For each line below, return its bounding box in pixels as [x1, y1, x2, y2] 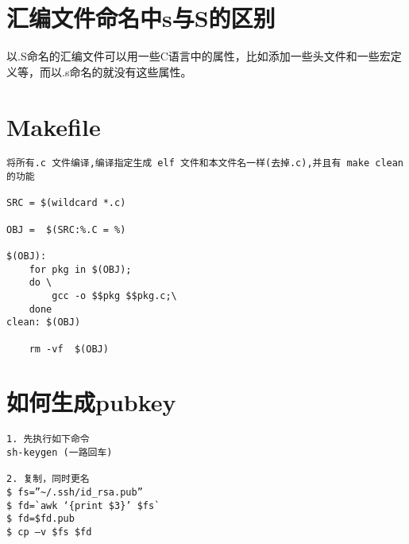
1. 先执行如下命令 [6, 433, 90, 445]
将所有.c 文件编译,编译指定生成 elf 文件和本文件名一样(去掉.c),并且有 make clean [6, 157, 404, 169]
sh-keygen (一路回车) [6, 447, 113, 459]
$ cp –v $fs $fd [6, 527, 92, 538]
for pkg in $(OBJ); [29, 263, 132, 275]
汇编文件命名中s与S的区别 [6, 2, 276, 34]
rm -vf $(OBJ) [29, 343, 109, 355]
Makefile [6, 110, 101, 142]
